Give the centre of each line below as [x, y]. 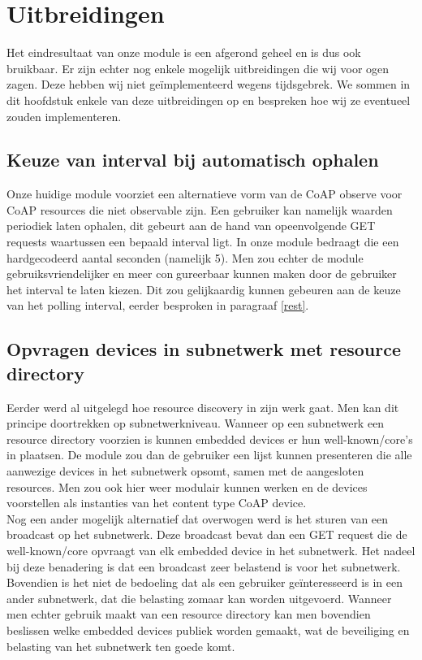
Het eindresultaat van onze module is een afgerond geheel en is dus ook [184, 52]
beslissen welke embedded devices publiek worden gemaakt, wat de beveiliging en [208, 630]
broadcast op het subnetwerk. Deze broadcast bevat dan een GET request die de [207, 534]
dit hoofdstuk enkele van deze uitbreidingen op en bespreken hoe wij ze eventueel [209, 100]
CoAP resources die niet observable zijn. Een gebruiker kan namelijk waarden [200, 209]
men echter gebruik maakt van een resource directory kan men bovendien [189, 614]
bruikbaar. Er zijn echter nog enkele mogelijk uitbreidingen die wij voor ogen [198, 68]
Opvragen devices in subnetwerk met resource [204, 349]
